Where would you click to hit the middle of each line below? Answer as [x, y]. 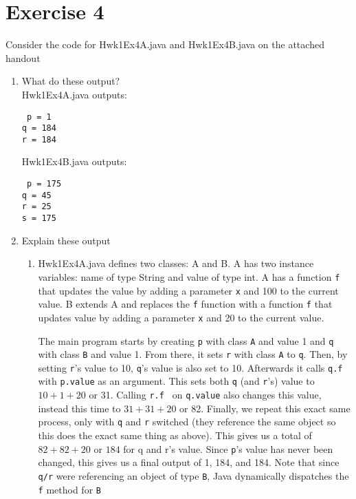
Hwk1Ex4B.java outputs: [74, 161]
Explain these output [66, 240]
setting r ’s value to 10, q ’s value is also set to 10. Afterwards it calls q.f [190, 367]
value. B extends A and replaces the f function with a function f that [185, 304]
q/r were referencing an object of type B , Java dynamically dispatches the [193, 475]
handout [23, 57]
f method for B [69, 489]
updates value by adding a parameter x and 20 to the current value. [181, 317]
